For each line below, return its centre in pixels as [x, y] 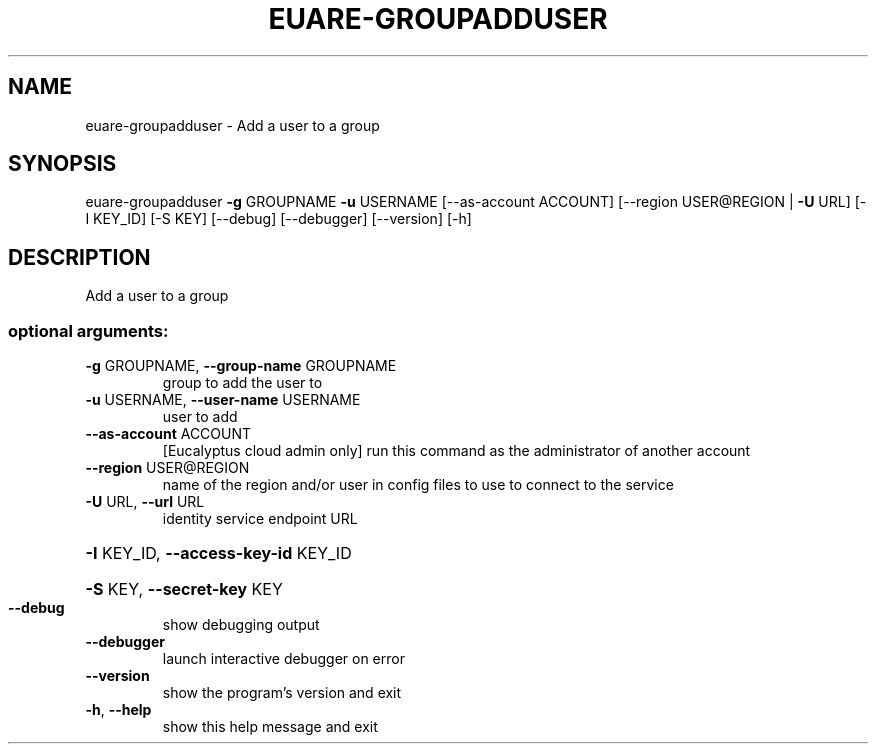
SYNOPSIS [62, 164]
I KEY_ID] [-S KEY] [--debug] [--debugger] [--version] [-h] [278, 219]
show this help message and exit [270, 727]
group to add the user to [242, 383]
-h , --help [118, 710]
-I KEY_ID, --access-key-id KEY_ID [218, 553]
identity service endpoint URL [260, 519]
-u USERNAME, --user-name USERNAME [223, 400]
